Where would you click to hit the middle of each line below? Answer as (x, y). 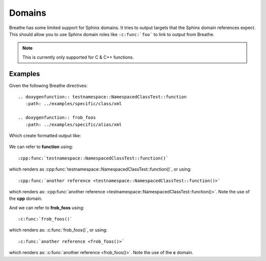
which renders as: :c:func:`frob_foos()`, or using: (58, 230)
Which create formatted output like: (45, 135)
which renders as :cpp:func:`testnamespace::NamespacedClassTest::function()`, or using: (100, 169)
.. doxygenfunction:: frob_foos (57, 118)
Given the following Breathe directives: (49, 85)
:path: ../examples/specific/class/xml (74, 104)
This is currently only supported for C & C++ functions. (78, 57)
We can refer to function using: (41, 147)
